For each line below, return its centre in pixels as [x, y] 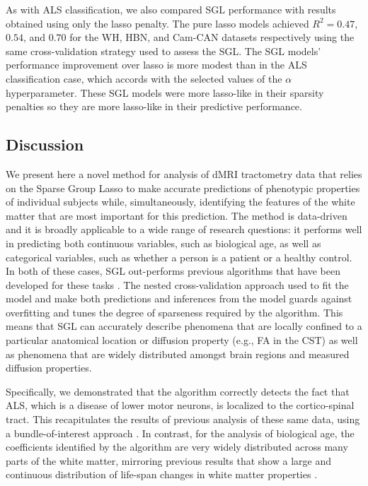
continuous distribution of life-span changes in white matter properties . [162, 474]
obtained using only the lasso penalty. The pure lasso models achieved [157, 23]
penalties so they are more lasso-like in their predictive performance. [154, 106]
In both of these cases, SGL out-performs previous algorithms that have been [173, 271]
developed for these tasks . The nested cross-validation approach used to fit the [177, 284]
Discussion [45, 144]
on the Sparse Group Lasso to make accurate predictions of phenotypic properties [183, 188]
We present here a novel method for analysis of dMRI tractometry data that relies [184, 173]
